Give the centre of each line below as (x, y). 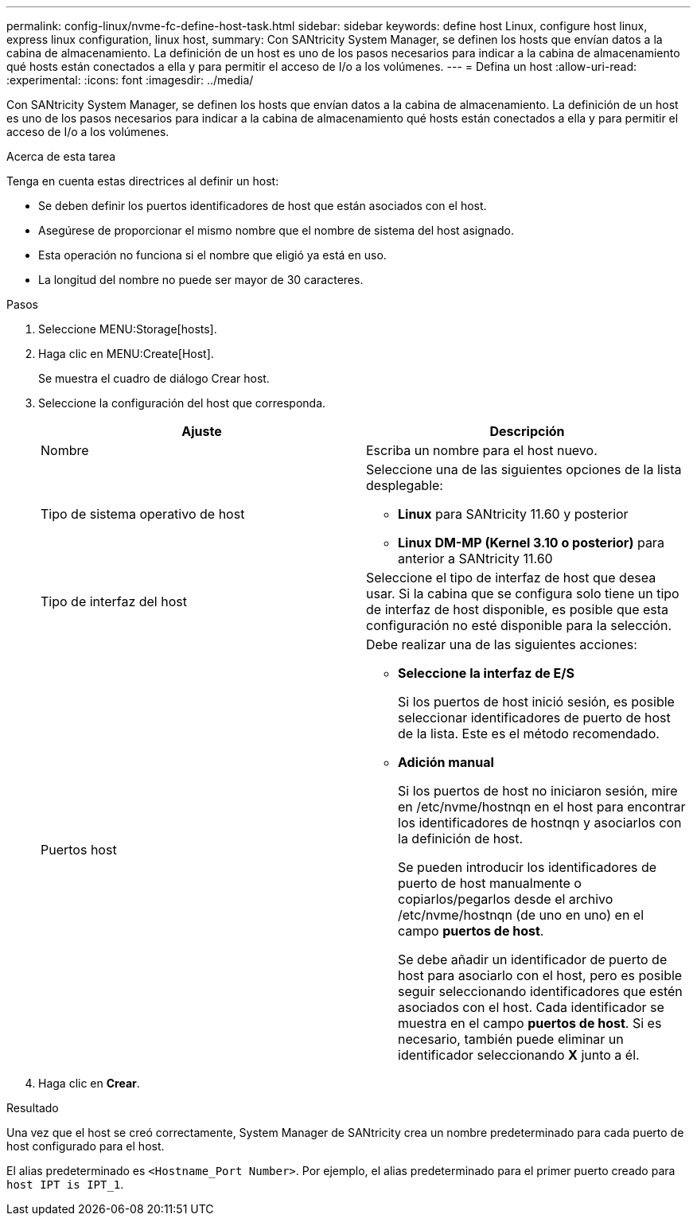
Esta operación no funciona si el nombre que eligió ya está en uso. (212, 255)
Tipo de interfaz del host (114, 601)
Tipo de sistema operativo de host (143, 514)
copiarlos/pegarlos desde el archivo (506, 899)
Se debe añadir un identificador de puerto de (533, 959)
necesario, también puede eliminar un (511, 1039)
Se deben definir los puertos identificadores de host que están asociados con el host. (263, 206)
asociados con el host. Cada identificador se (531, 1007)
